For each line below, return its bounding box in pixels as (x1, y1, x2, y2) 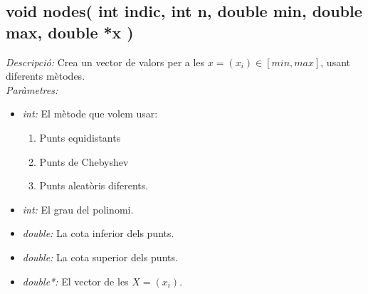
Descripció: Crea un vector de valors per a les (6, 54, 205, 69)
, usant (320, 54, 351, 69)
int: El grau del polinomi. (22, 201, 134, 216)
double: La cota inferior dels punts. (22, 226, 174, 241)
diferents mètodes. (6, 68, 85, 83)
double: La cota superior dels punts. (22, 249, 178, 264)
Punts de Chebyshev (39, 154, 129, 169)
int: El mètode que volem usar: (22, 106, 158, 121)
